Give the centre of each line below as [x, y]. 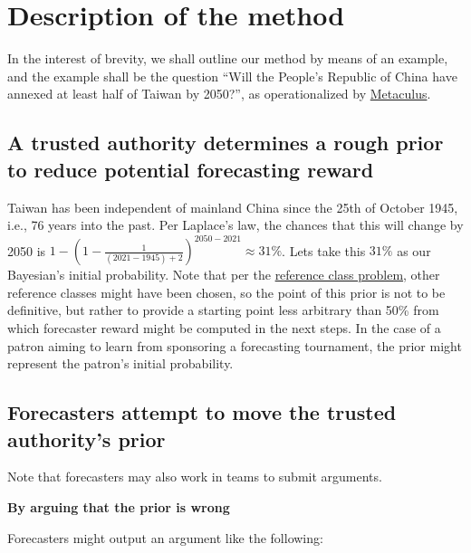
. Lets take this [324, 250]
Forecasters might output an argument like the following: [165, 537]
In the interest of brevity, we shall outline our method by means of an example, [228, 58]
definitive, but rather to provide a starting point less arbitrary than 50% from [223, 310]
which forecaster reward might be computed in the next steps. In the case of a [224, 327]
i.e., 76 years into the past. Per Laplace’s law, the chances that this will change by [235, 225]
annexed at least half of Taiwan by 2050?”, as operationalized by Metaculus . [219, 94]
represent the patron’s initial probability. [120, 363]
